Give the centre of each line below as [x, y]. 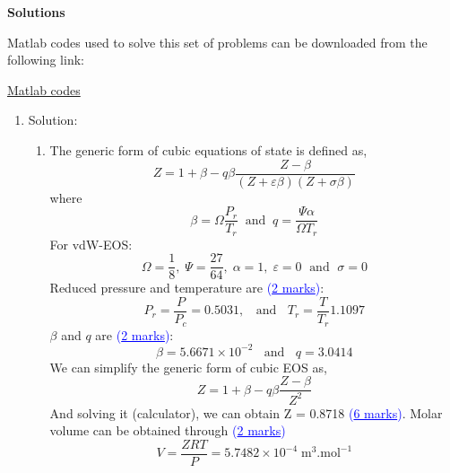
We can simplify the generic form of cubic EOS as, [188, 367]
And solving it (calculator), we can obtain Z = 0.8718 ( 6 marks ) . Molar [246, 412]
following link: [46, 60]
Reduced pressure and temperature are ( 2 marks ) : [187, 288]
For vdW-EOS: [91, 244]
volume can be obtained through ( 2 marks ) [168, 430]
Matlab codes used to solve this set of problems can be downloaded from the [217, 42]
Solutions [36, 12]
